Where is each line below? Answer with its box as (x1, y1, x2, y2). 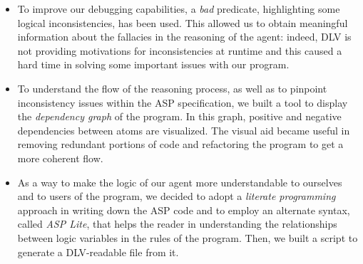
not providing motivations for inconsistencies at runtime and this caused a (17, 43, 342, 58)
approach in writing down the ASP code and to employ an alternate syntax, (17, 202, 350, 217)
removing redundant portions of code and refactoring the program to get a (17, 137, 344, 152)
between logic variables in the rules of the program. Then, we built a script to (17, 230, 358, 245)
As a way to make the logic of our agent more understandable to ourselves (17, 174, 342, 189)
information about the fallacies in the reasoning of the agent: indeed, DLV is (17, 29, 352, 44)
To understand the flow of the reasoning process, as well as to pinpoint (17, 80, 327, 95)
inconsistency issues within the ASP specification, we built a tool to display (17, 95, 348, 110)
